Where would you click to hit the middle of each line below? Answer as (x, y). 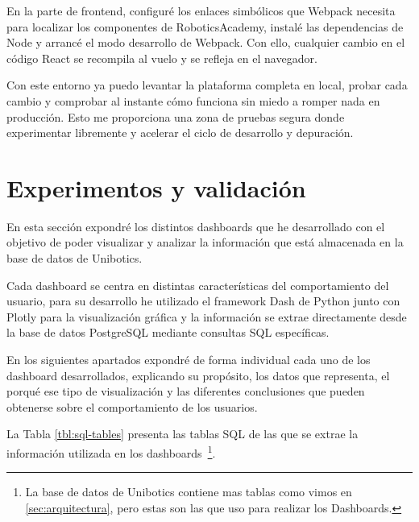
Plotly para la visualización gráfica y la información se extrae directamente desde (207, 316)
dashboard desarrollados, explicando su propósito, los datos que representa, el (198, 375)
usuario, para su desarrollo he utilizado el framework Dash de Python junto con (203, 301)
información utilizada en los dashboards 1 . (111, 452)
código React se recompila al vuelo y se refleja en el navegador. (162, 58)
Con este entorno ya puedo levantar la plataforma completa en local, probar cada (207, 85)
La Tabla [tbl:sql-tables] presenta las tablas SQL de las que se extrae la (183, 434)
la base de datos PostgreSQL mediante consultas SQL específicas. (168, 332)
